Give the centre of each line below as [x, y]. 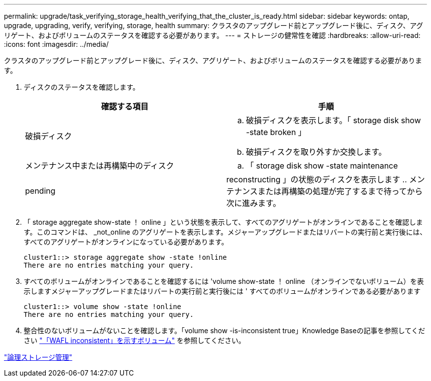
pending [40, 191]
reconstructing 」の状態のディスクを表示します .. [317, 179]
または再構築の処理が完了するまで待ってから [340, 191]
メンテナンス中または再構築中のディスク [100, 166]
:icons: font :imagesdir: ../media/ [56, 44]
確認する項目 [125, 106]
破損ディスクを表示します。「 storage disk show [334, 120]
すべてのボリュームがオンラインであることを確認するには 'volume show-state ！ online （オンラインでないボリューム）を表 [224, 281]
